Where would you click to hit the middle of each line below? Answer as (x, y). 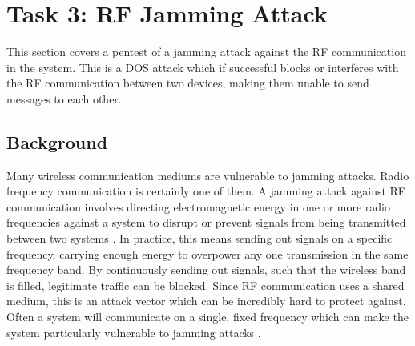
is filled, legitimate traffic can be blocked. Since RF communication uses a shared (205, 285)
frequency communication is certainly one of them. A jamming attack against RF (206, 191)
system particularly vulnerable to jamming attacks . (134, 332)
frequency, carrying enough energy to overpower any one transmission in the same (207, 253)
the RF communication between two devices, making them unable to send (188, 83)
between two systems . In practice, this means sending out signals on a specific (199, 238)
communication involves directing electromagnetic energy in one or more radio (199, 206)
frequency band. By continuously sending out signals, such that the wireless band (206, 270)
